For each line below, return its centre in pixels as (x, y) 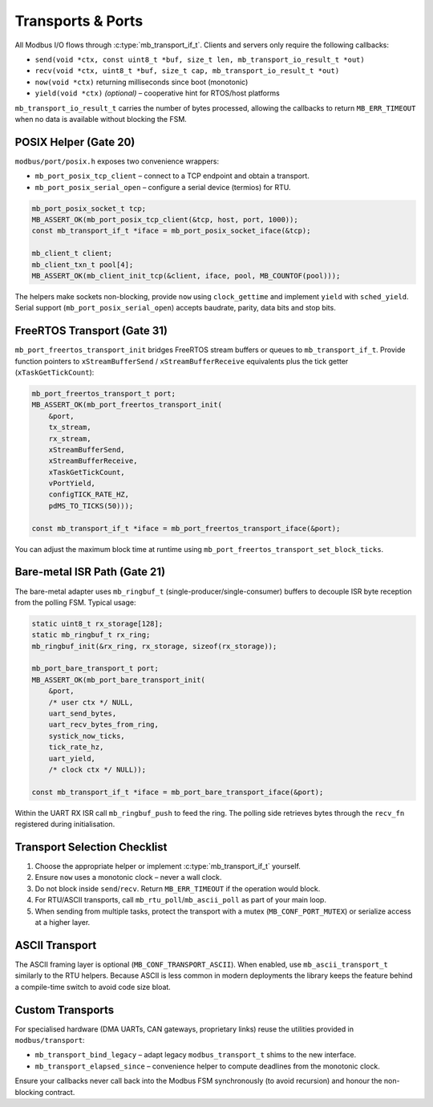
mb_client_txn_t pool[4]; (83, 264)
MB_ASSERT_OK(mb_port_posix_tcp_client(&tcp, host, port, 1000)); (165, 219)
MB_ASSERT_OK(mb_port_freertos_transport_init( (127, 405)
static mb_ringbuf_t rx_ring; (91, 635)
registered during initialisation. (65, 824)
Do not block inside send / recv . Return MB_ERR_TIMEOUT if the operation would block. (178, 888)
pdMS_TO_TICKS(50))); (91, 506)
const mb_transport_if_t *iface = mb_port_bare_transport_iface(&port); (178, 792)
